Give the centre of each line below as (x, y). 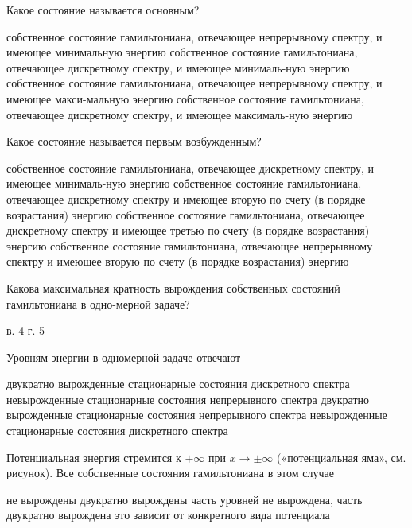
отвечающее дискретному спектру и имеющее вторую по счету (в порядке (186, 198)
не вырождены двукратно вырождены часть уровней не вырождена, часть (185, 499)
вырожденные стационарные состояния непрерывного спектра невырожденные (197, 415)
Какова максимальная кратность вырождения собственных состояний (173, 287)
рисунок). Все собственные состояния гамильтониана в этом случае (170, 473)
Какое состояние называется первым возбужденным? (134, 141)
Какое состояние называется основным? (103, 10)
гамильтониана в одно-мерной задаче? (98, 303)
